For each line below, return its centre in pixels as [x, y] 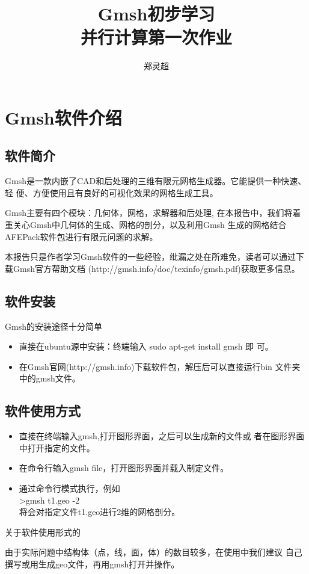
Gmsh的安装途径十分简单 [54, 326]
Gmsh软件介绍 [63, 117]
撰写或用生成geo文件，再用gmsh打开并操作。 [92, 563]
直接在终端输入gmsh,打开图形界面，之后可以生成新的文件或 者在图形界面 [162, 436]
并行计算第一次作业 [156, 37]
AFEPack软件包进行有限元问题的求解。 [81, 236]
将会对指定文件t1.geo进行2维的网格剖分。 [99, 512]
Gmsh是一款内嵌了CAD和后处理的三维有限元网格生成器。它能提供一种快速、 [156, 181]
